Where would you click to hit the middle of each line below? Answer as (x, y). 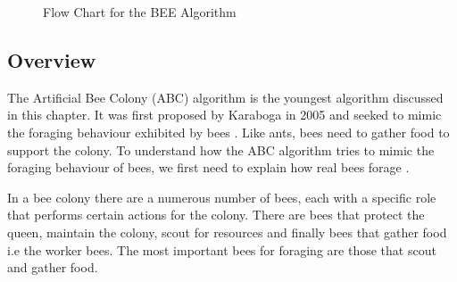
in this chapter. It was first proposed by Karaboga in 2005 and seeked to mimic (224, 115)
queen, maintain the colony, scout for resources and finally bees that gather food (227, 232)
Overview (52, 59)
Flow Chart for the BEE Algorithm (140, 12)
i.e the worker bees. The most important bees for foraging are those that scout (222, 249)
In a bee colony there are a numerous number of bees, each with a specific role (222, 197)
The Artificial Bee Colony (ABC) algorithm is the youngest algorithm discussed (225, 97)
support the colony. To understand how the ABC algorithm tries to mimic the (221, 149)
